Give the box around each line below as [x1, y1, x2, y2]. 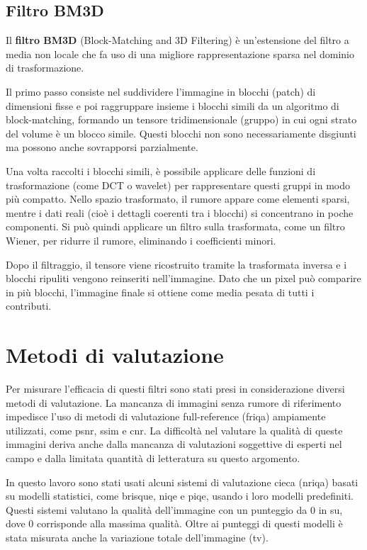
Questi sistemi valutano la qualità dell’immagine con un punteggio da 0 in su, [6, 502, 343, 517]
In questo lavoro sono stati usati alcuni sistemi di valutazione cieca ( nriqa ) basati [6, 474, 358, 489]
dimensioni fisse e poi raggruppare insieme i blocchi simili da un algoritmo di [6, 98, 339, 113]
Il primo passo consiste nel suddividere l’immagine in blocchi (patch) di [6, 84, 316, 99]
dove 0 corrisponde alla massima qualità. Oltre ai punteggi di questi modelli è [6, 516, 343, 531]
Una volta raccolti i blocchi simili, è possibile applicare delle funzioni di [6, 163, 316, 178]
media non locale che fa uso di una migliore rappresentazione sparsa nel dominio [6, 46, 355, 61]
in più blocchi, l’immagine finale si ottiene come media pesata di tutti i [6, 284, 315, 299]
